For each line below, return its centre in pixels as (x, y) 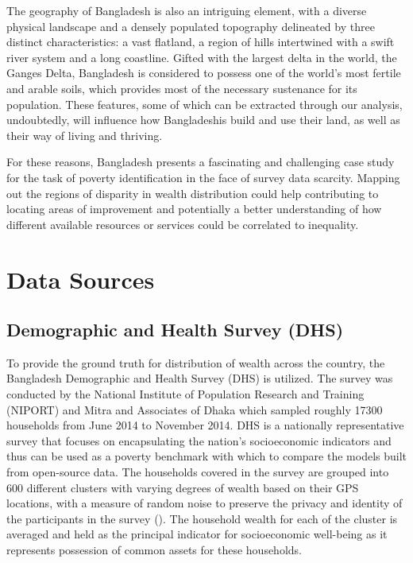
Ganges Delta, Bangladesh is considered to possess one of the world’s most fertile (204, 73)
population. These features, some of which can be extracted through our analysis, (205, 104)
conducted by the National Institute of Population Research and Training (185, 394)
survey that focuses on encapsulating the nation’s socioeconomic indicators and (199, 440)
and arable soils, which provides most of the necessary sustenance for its (182, 88)
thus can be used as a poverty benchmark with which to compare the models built (207, 456)
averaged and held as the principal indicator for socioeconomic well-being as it (197, 534)
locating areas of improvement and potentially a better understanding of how (194, 209)
